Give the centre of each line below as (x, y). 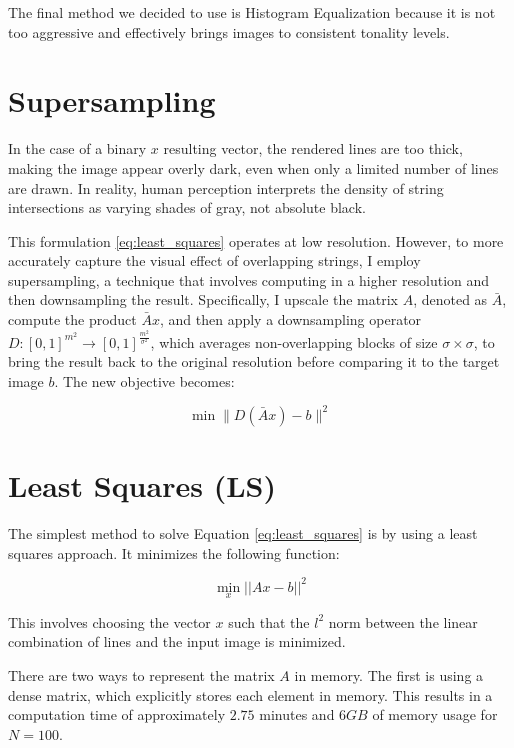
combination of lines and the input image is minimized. (177, 641)
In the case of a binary (77, 148)
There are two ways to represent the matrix (141, 675)
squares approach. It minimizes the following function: (174, 552)
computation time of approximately (117, 714)
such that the (269, 621)
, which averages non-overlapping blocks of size (294, 341)
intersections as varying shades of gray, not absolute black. (187, 207)
